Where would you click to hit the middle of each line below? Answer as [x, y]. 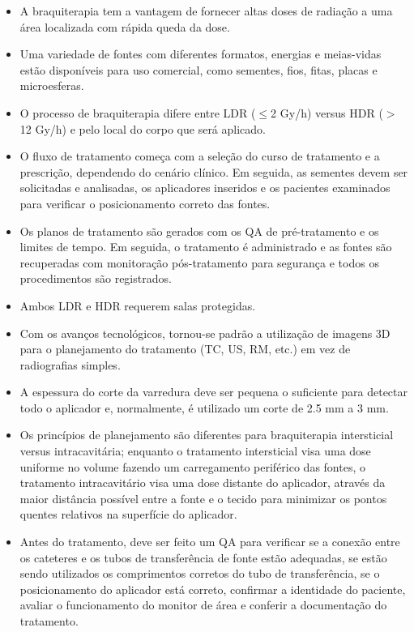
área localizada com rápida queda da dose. [125, 26]
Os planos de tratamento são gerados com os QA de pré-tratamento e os [199, 231]
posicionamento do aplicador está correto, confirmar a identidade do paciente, [213, 589]
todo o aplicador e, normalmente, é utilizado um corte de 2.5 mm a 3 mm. [204, 407]
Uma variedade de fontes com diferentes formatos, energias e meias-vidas [201, 54]
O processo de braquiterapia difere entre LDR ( [138, 112]
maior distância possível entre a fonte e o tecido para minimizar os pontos [203, 498]
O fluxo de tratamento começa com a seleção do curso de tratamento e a [200, 156]
